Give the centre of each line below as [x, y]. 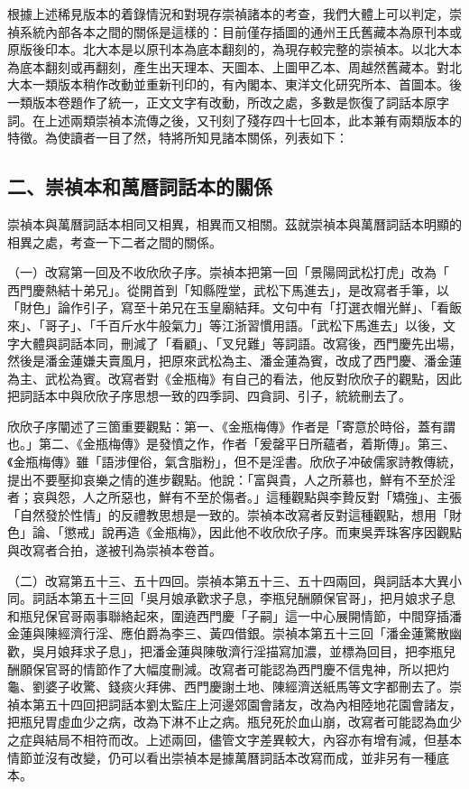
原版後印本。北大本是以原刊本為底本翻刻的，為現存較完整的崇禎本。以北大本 [234, 49]
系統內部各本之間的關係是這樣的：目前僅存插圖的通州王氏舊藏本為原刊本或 [240, 31]
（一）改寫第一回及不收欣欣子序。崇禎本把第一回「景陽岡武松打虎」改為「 [228, 272]
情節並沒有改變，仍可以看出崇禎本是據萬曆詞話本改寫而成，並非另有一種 [222, 757]
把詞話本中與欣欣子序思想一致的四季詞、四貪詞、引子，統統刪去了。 [209, 396]
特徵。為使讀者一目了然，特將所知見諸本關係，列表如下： [178, 138]
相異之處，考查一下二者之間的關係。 [115, 241]
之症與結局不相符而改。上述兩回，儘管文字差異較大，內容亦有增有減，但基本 [234, 739]
